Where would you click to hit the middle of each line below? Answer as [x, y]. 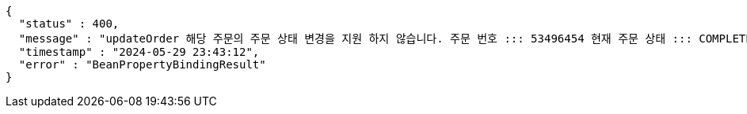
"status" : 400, [69, 24]
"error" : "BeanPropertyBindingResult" [142, 64]
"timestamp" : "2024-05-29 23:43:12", [139, 52]
